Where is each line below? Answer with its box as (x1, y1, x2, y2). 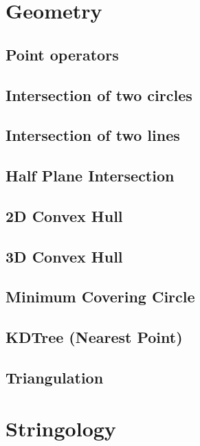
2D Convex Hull (5, 205, 123, 226)
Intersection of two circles (5, 84, 192, 105)
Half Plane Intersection (5, 165, 175, 186)
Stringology (5, 414, 116, 442)
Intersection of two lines (5, 124, 180, 146)
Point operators (5, 43, 119, 65)
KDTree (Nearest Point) (5, 326, 183, 348)
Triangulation (5, 367, 104, 388)
